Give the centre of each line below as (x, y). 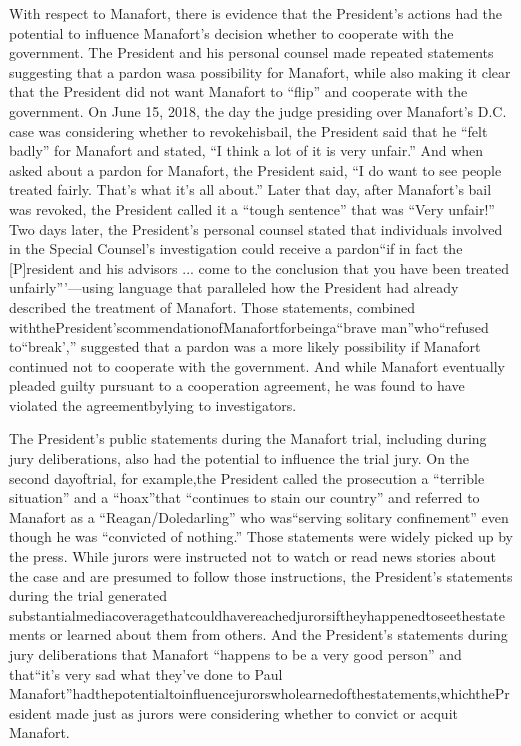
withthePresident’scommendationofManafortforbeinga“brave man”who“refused (249, 326)
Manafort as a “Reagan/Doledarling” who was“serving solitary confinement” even (259, 516)
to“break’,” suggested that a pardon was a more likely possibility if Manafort (245, 346)
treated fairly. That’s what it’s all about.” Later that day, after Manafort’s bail (250, 189)
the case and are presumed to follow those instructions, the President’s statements (261, 575)
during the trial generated (88, 595)
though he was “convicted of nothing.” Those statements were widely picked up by (261, 536)
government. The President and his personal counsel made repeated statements (251, 52)
